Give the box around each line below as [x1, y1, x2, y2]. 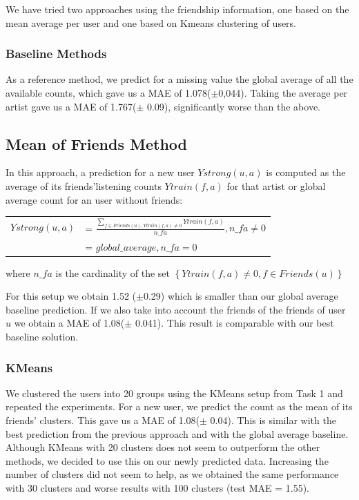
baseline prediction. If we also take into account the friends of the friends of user [6, 302, 346, 316]
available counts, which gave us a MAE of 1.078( [6, 86, 211, 99]
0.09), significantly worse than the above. [146, 99, 320, 113]
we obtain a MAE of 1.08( [14, 316, 125, 330]
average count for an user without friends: [6, 192, 183, 206]
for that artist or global [226, 178, 326, 193]
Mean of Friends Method [6, 133, 187, 154]
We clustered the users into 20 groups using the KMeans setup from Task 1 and [6, 385, 343, 400]
